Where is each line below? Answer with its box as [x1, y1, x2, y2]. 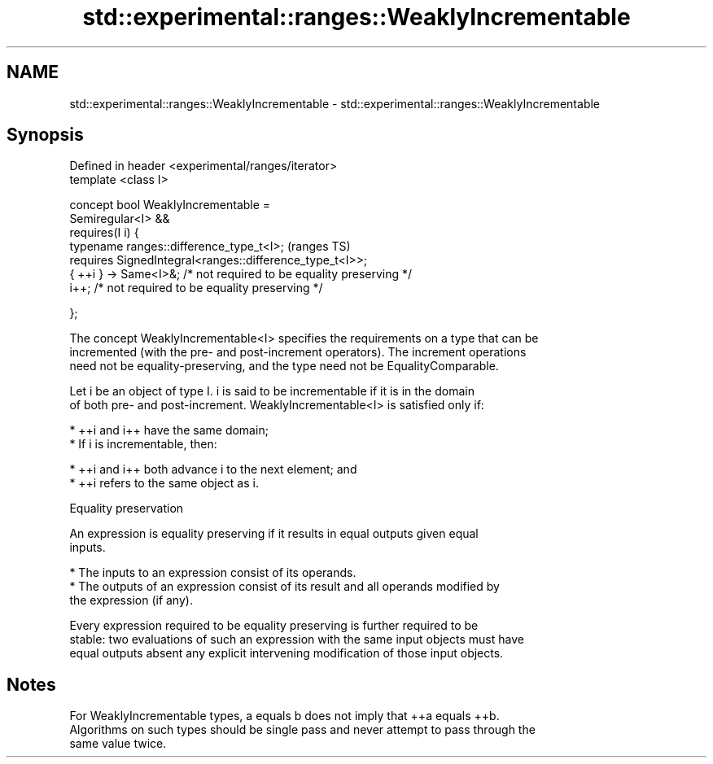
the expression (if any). [69, 593, 193, 608]
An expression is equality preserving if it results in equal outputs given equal [69, 526, 479, 541]
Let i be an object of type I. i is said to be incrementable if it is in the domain [69, 384, 475, 399]
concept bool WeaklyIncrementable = [69, 198, 271, 212]
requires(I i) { [69, 225, 139, 240]
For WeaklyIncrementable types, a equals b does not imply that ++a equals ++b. [69, 709, 500, 723]
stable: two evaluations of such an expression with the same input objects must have [69, 632, 524, 647]
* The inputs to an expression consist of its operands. [69, 565, 356, 580]
